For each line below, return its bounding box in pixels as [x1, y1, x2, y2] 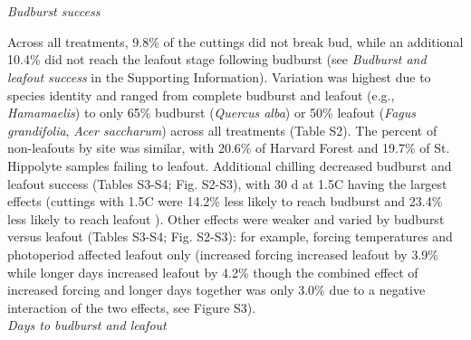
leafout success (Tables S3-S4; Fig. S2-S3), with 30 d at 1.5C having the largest [7, 174, 447, 193]
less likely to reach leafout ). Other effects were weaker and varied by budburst [7, 209, 445, 228]
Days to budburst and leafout [7, 316, 167, 335]
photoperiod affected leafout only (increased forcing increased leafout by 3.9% [7, 244, 438, 263]
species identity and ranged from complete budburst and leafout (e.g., [7, 85, 395, 104]
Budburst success [7, 2, 101, 21]
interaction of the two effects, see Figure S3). [7, 297, 256, 316]
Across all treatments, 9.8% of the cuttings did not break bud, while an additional [7, 32, 464, 51]
